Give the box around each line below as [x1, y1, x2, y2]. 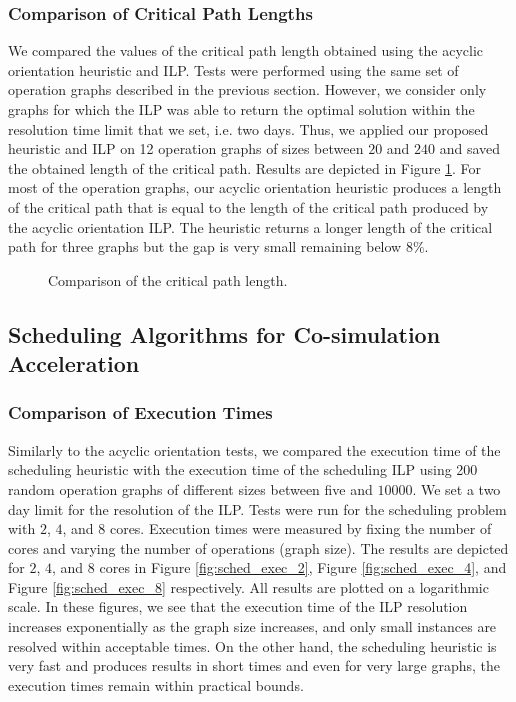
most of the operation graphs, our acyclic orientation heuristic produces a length [8, 177, 502, 198]
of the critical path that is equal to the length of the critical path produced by [8, 196, 489, 217]
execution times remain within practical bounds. [8, 674, 304, 695]
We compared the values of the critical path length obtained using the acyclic [8, 40, 484, 61]
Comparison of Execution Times [8, 400, 273, 425]
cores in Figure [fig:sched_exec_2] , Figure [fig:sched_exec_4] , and [99, 557, 507, 578]
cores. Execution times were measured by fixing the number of [109, 518, 492, 539]
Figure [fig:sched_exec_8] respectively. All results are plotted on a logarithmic [8, 576, 489, 597]
